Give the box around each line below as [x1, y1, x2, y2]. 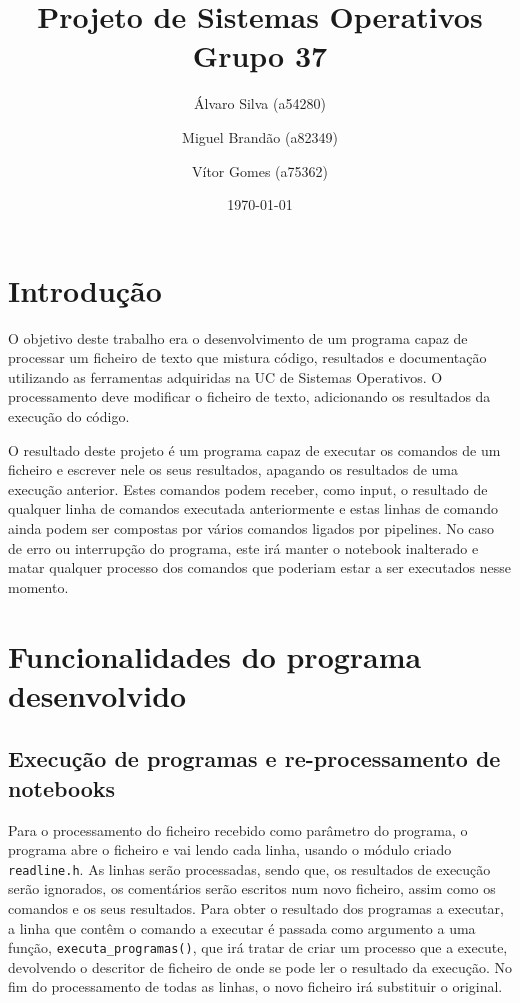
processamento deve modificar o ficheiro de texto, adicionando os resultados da [8, 386, 491, 407]
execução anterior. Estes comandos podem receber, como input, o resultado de [8, 478, 488, 499]
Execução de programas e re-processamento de [8, 743, 501, 774]
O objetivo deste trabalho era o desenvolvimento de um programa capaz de [8, 327, 468, 348]
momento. [8, 576, 69, 597]
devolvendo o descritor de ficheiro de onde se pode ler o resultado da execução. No [8, 956, 512, 977]
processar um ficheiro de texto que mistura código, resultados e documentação [8, 347, 487, 368]
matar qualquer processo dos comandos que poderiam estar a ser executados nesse [8, 557, 511, 578]
